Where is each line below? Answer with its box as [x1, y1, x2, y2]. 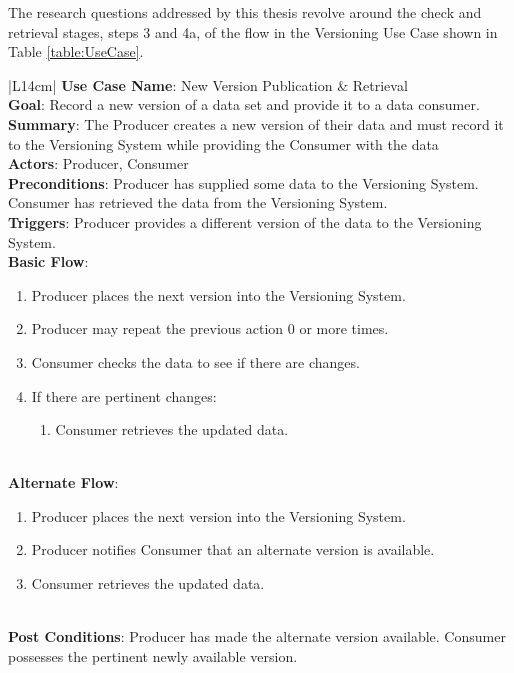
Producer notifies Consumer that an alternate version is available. [31, 539, 435, 560]
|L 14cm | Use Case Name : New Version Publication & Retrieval [8, 74, 408, 95]
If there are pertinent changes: [31, 385, 217, 406]
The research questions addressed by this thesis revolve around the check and [8, 2, 482, 22]
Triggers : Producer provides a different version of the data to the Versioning [8, 211, 482, 232]
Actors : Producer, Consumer [8, 153, 189, 174]
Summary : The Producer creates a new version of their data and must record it [8, 113, 504, 134]
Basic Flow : [8, 251, 89, 272]
